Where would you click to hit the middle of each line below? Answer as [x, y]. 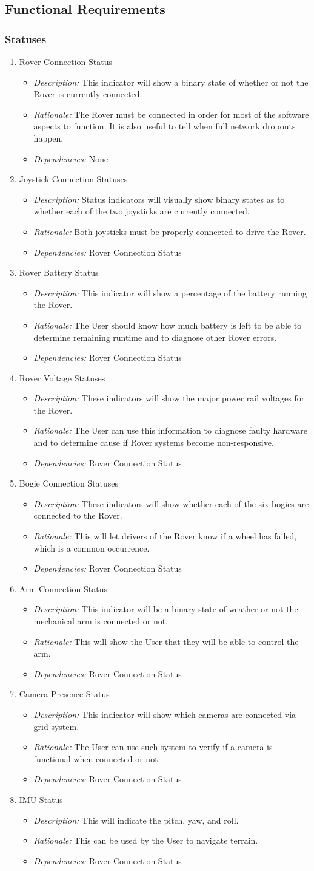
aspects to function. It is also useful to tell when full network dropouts [165, 126]
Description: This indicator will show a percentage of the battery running [170, 292]
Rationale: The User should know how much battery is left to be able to [168, 325]
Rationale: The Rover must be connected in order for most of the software [171, 114]
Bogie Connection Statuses [69, 483]
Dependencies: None [71, 158]
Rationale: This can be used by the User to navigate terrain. [146, 840]
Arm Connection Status [63, 588]
